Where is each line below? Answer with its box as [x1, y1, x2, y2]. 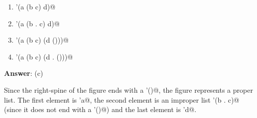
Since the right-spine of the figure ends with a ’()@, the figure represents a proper [4, 84, 253, 95]
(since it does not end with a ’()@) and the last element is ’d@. [4, 104, 197, 115]
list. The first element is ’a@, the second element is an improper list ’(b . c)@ [4, 94, 240, 105]
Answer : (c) [4, 68, 43, 78]
